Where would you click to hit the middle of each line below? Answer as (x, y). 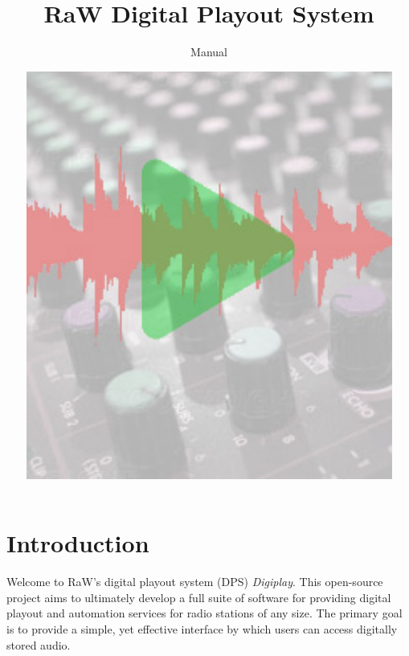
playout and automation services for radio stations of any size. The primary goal (204, 613)
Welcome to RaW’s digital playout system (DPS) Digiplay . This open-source (195, 582)
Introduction (78, 543)
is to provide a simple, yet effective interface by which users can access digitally (202, 629)
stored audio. (39, 644)
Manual (209, 52)
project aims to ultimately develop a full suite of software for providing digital (199, 597)
